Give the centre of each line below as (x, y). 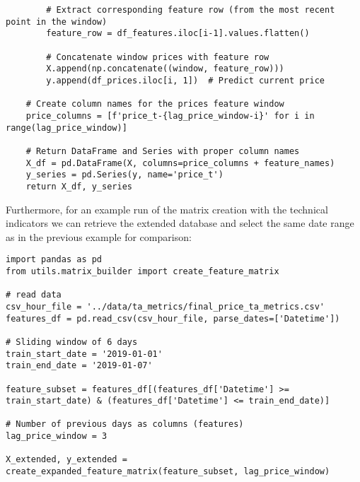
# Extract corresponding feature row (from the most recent (191, 10)
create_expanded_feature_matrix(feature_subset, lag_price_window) (168, 472)
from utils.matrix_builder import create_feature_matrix (143, 271)
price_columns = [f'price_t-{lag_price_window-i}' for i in (170, 116)
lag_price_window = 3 (57, 436)
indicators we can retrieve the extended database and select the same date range (180, 223)
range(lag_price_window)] (66, 128)
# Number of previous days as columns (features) (125, 424)
